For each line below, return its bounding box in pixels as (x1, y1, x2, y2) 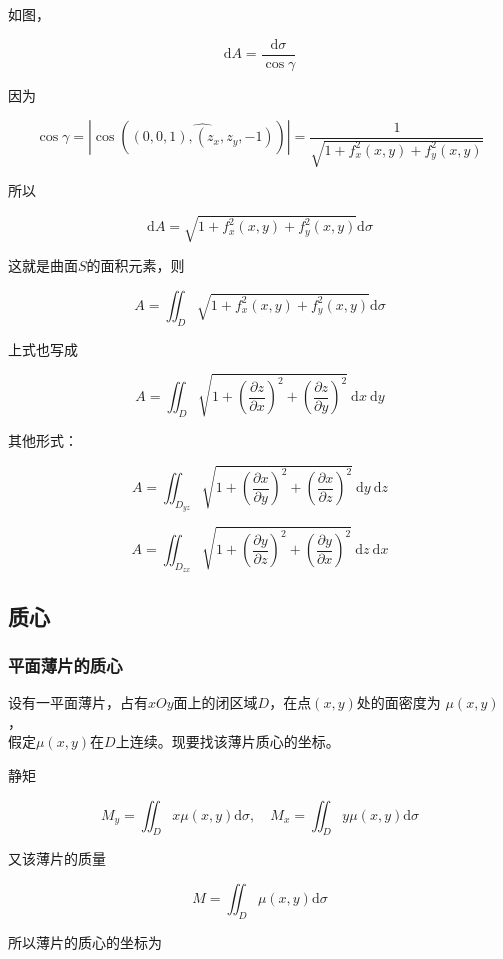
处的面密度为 (356, 692, 441, 713)
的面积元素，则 (86, 255, 185, 276)
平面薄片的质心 (8, 652, 123, 677)
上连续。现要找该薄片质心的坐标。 (115, 731, 340, 752)
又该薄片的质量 (8, 848, 106, 869)
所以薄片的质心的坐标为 (8, 931, 162, 952)
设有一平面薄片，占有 (8, 692, 148, 713)
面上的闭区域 (173, 692, 258, 713)
